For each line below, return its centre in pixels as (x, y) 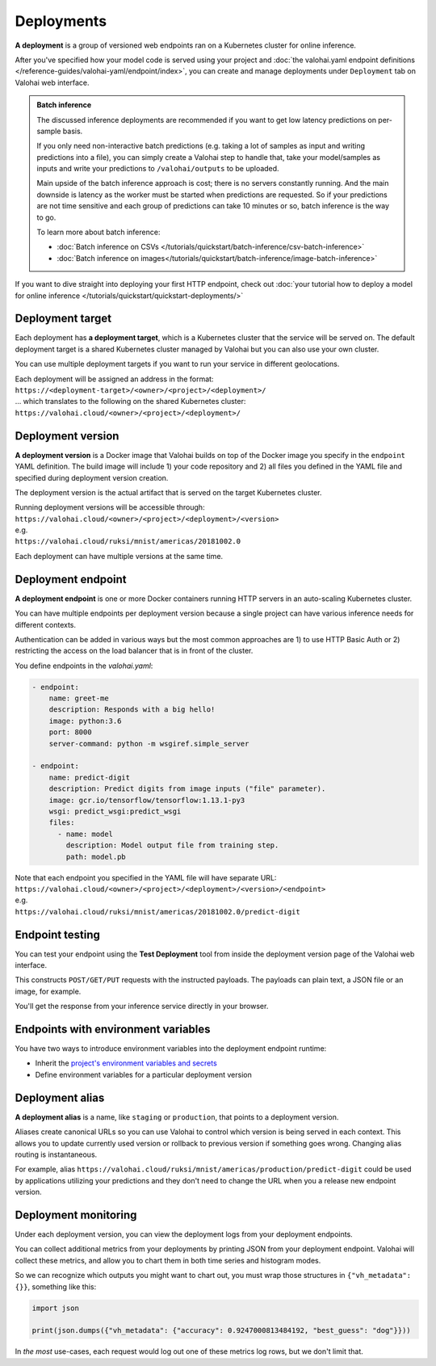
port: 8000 (70, 732)
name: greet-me (79, 698)
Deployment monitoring (76, 1215)
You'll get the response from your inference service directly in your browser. (142, 1007)
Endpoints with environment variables (113, 1029)
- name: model (85, 834)
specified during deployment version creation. (92, 477)
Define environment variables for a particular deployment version (143, 1074)
